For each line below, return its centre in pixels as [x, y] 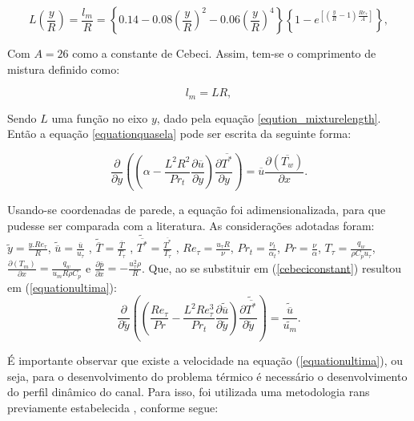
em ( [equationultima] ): [62, 287]
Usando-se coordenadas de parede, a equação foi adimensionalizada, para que [197, 210]
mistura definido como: [64, 69]
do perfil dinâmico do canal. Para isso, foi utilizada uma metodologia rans [189, 392]
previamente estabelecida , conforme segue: [113, 407]
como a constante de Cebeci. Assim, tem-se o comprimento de [224, 53]
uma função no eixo [100, 117]
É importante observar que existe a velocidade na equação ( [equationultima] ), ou [205, 360]
